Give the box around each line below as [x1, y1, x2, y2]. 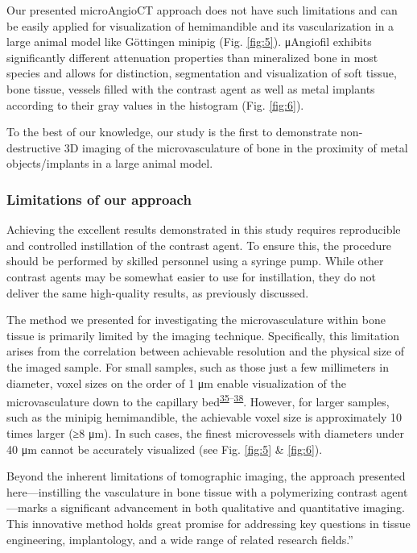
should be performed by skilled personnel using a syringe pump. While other [6, 252, 384, 269]
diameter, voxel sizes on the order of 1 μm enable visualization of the [6, 374, 346, 391]
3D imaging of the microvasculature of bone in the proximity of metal [64, 139, 408, 156]
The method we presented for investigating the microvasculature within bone [6, 311, 386, 328]
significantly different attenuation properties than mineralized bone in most [6, 48, 378, 65]
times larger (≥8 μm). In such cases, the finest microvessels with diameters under [6, 424, 404, 441]
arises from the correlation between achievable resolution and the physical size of [6, 343, 405, 360]
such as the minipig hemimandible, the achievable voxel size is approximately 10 [6, 409, 403, 426]
